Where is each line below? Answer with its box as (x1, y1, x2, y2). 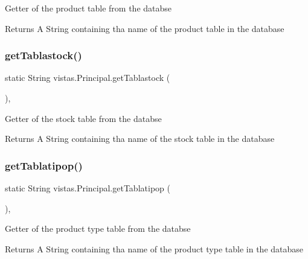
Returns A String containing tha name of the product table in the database (5, 22, 284, 34)
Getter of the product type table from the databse (5, 222, 191, 235)
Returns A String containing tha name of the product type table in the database (5, 242, 304, 255)
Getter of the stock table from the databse (5, 112, 162, 124)
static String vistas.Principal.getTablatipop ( (5, 182, 170, 194)
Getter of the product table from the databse (5, 2, 172, 14)
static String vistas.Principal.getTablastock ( (5, 71, 170, 84)
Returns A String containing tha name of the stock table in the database (5, 132, 275, 145)
